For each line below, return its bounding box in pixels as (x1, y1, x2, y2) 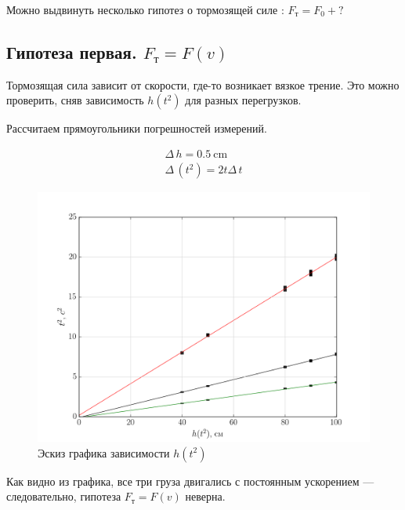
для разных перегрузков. (185, 92, 302, 108)
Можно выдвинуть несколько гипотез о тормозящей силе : (6, 2, 284, 17)
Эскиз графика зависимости (38, 444, 170, 461)
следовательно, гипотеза (6, 488, 121, 505)
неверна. (185, 488, 226, 505)
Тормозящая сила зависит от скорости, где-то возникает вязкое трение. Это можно (6, 76, 400, 93)
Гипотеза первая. (6, 39, 137, 64)
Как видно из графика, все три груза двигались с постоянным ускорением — (6, 472, 374, 489)
